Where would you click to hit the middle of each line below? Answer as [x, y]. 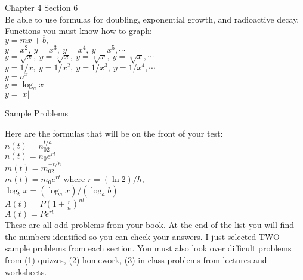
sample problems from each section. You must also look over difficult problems [148, 248]
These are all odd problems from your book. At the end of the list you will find [149, 225]
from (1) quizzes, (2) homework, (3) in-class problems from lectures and [136, 260]
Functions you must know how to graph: [78, 31]
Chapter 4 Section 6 [41, 7]
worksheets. [26, 271]
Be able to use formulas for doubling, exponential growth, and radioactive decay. [152, 19]
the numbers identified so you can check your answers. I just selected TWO [142, 236]
